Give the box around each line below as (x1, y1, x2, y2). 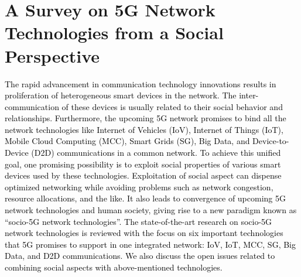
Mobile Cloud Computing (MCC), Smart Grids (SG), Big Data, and (5, 135, 250, 147)
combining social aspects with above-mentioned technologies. (5, 261, 223, 273)
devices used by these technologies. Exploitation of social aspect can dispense (5, 169, 282, 182)
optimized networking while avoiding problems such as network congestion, (5, 180, 273, 193)
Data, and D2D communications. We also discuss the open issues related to (5, 249, 275, 262)
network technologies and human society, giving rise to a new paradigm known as (5, 204, 297, 216)
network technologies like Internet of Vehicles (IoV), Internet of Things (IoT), (5, 123, 283, 135)
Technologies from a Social (5, 20, 224, 45)
